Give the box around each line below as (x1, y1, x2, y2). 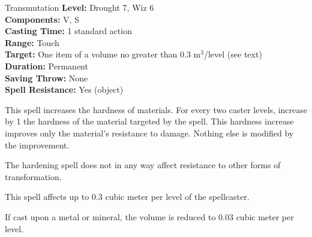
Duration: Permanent (5, 59, 88, 72)
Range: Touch (5, 36, 59, 48)
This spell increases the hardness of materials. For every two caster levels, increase (5, 103, 307, 116)
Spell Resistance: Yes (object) (5, 83, 124, 96)
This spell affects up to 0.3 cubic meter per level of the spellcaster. (5, 190, 250, 203)
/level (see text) (203, 48, 262, 60)
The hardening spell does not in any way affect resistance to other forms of (5, 159, 281, 171)
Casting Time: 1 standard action (5, 25, 132, 37)
